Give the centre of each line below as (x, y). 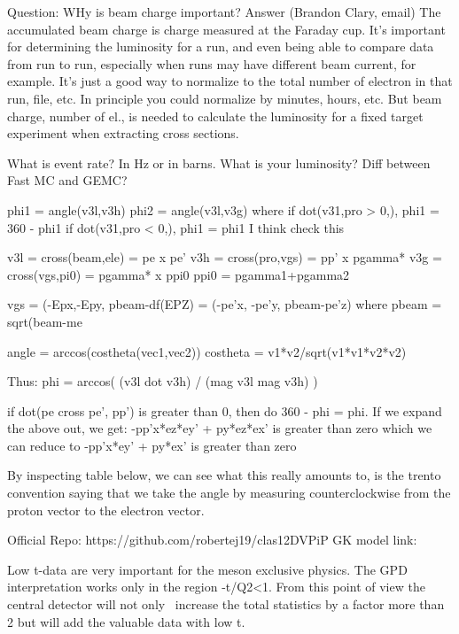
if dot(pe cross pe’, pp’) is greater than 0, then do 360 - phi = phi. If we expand (225, 410)
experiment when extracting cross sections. (123, 133)
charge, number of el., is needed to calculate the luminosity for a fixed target (215, 116)
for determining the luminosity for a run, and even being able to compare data (221, 46)
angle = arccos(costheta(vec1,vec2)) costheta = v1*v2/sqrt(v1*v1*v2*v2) (207, 351)
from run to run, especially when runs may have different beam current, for (212, 63)
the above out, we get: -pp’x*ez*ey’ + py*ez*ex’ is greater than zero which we (220, 428)
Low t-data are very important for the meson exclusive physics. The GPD (207, 569)
